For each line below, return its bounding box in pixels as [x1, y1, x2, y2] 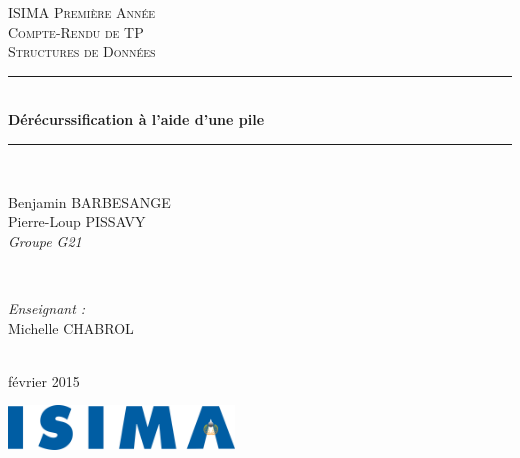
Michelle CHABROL [8, 317, 134, 338]
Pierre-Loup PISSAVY [8, 211, 146, 232]
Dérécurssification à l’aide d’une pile [8, 109, 265, 130]
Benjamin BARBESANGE [8, 191, 171, 212]
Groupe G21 [8, 230, 82, 251]
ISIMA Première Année [8, 2, 156, 22]
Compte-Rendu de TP [8, 21, 144, 42]
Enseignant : [8, 297, 86, 318]
